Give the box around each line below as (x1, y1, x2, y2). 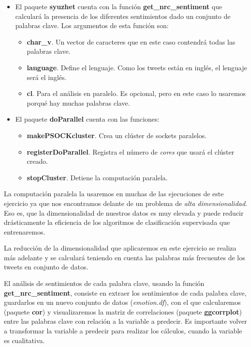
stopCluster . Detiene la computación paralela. (27, 172, 168, 182)
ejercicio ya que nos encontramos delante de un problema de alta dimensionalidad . (4, 198, 248, 208)
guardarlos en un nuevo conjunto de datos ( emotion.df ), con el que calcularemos (4, 297, 241, 307)
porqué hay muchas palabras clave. (27, 97, 130, 108)
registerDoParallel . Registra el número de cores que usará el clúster (27, 146, 235, 157)
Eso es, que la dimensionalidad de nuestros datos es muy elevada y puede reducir (4, 207, 244, 218)
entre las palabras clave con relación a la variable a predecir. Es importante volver (4, 316, 247, 326)
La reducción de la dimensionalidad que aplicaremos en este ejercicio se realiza (4, 243, 236, 253)
